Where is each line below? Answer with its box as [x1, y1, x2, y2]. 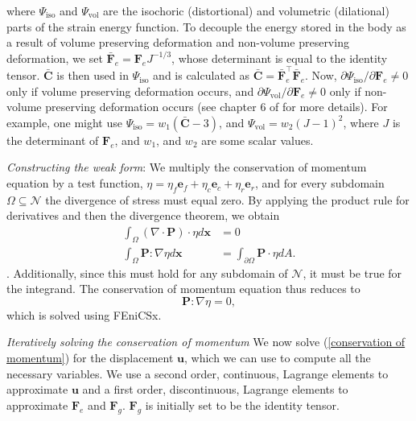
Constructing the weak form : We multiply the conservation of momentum [6, 159, 367, 175]
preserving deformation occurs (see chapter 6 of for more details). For [45, 98, 388, 115]
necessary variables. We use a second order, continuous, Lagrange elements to [6, 365, 389, 382]
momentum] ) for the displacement [6, 349, 174, 366]
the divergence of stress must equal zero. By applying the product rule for [45, 191, 410, 208]
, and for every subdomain [254, 175, 385, 192]
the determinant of [6, 131, 99, 148]
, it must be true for [303, 264, 402, 281]
